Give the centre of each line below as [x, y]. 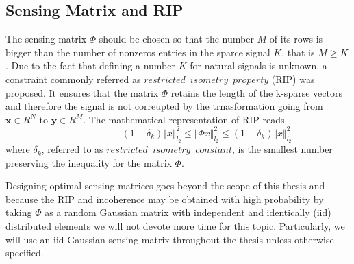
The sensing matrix [46, 39]
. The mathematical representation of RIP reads [184, 119]
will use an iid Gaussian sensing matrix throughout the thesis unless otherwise [170, 239]
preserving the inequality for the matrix [89, 162]
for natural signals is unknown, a [258, 65]
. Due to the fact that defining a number [90, 65]
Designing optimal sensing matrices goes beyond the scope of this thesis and [165, 185]
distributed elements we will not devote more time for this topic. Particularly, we [175, 226]
